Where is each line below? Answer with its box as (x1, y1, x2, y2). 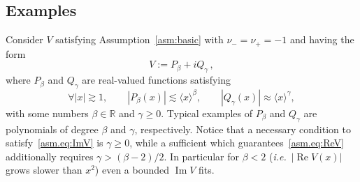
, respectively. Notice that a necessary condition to (134, 121, 351, 136)
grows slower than (6, 162, 82, 177)
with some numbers (6, 105, 89, 120)
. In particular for (164, 149, 240, 163)
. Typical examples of (161, 105, 252, 120)
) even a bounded (94, 162, 170, 177)
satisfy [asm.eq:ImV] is (6, 135, 103, 150)
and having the (289, 32, 354, 47)
